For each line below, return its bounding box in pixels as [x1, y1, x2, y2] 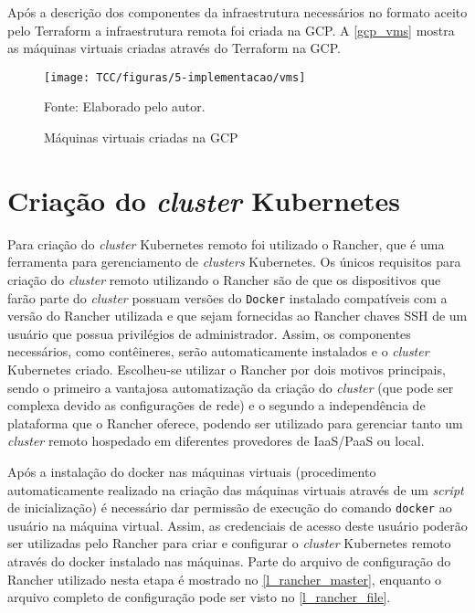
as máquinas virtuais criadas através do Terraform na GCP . [7, 38, 341, 58]
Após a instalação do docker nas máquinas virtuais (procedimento [7, 461, 376, 481]
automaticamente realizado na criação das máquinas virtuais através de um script [7, 480, 464, 499]
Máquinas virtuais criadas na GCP [44, 128, 238, 147]
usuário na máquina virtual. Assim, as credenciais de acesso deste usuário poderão [7, 515, 468, 534]
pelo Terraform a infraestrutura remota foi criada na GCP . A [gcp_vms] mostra [7, 20, 455, 39]
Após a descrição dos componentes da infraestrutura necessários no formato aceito [7, 3, 468, 21]
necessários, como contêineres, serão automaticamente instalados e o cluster [7, 342, 429, 361]
